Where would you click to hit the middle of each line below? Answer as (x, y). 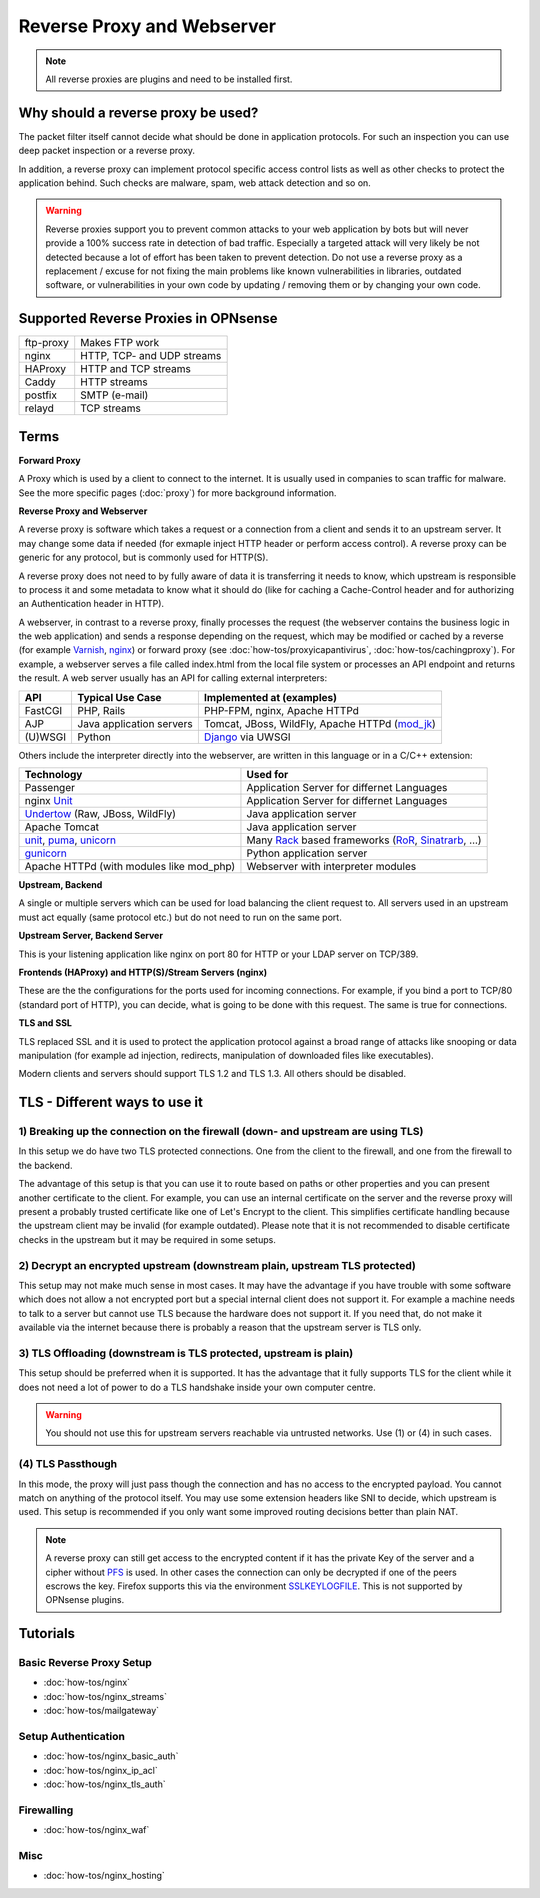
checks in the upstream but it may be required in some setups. (147, 1239)
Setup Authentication (71, 1737)
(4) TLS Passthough (68, 1464)
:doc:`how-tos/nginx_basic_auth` (111, 1756)
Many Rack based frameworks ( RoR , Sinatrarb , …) (364, 840)
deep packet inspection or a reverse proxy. (106, 151)
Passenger (49, 788)
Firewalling (46, 1810)
